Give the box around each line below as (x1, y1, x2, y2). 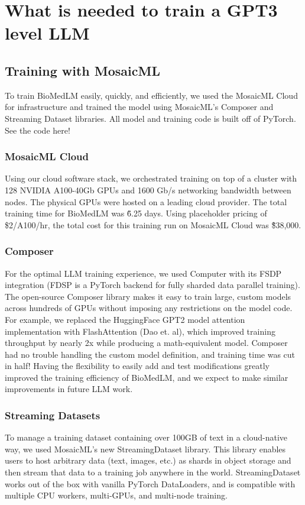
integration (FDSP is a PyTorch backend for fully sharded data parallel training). (5, 279, 300, 291)
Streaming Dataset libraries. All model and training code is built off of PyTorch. (5, 112, 296, 124)
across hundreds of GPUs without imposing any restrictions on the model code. (5, 302, 293, 314)
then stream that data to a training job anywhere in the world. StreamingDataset (5, 466, 301, 478)
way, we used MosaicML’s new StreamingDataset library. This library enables (5, 442, 286, 455)
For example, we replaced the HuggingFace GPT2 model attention (5, 313, 245, 325)
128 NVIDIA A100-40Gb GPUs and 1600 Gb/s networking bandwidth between (5, 183, 291, 196)
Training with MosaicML (5, 61, 161, 79)
